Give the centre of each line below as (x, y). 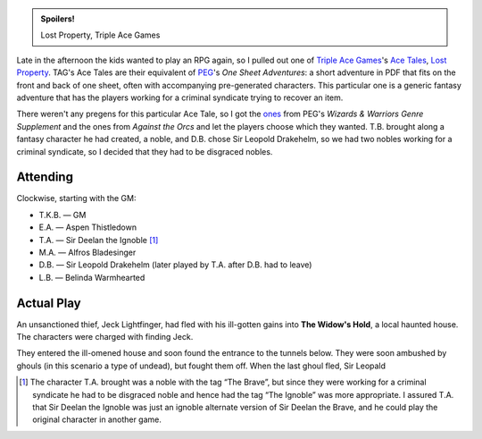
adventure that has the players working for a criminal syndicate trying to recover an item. (180, 97)
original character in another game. (97, 419)
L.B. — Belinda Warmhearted (92, 277)
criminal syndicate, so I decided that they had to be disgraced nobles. (145, 151)
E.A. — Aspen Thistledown (88, 227)
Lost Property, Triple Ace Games (100, 35)
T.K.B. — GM (62, 215)
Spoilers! (58, 19)
